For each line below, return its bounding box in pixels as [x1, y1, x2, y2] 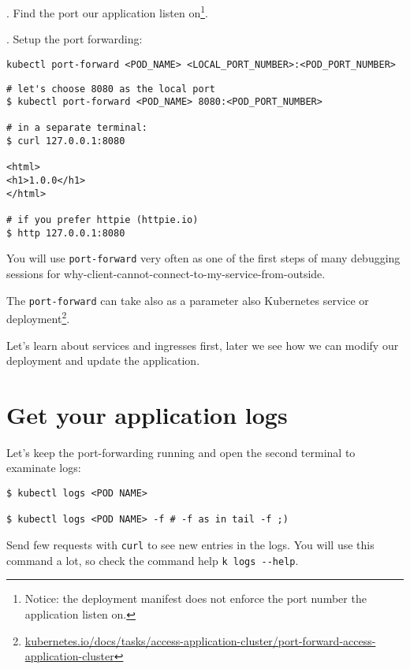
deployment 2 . [6, 308, 70, 326]
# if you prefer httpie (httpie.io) [6, 214, 199, 226]
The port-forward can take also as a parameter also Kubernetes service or [6, 292, 369, 308]
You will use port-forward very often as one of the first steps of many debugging [6, 250, 401, 266]
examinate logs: [6, 459, 81, 476]
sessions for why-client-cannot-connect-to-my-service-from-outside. [6, 266, 326, 282]
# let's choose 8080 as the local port [6, 83, 215, 95]
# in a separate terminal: [6, 122, 147, 134]
